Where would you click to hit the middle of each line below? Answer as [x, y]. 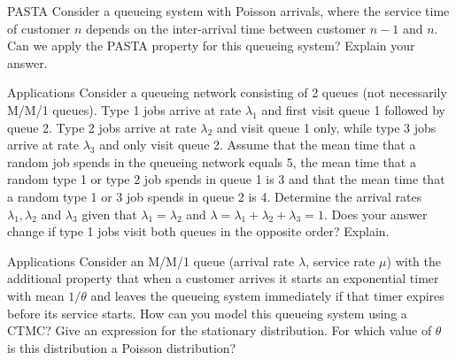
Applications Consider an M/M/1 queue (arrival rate [151, 260]
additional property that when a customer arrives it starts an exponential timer [223, 278]
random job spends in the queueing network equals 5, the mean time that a [212, 161]
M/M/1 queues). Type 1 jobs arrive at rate [124, 109]
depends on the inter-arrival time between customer [226, 28]
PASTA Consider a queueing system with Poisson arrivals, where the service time [228, 11]
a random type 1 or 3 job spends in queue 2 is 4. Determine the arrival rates [215, 196]
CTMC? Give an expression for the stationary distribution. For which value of [220, 330]
